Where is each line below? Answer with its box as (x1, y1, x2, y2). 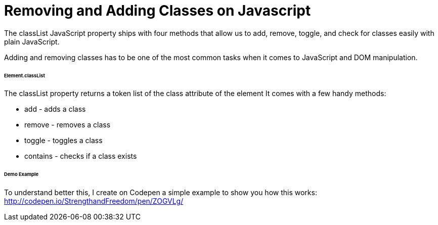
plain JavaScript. (4, 37, 60, 46)
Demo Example (4, 171, 39, 177)
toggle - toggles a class (24, 136, 103, 145)
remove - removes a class (24, 120, 111, 129)
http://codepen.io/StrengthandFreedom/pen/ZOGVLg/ (4, 197, 184, 206)
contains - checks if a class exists (24, 152, 137, 161)
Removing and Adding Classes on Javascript (4, 2, 311, 19)
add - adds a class (24, 105, 86, 114)
